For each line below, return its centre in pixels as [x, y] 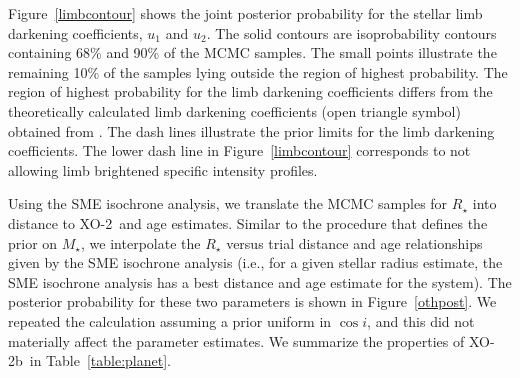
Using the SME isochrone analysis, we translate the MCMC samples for [228, 203]
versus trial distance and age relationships [354, 242]
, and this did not [421, 320]
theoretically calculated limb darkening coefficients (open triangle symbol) [234, 110]
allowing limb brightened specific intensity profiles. [163, 169]
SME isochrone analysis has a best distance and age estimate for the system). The [260, 281]
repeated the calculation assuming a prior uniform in [170, 320]
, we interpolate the [141, 242]
